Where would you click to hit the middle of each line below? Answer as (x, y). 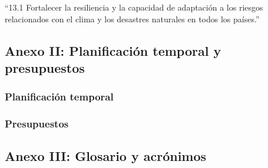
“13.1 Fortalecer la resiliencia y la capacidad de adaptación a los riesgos (134, 7)
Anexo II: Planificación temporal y (113, 50)
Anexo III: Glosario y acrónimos (106, 156)
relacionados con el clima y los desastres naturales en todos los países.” (132, 19)
